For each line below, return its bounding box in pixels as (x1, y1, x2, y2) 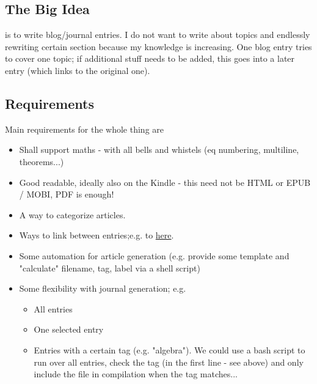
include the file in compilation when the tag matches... (34, 367, 238, 380)
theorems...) (19, 155, 64, 168)
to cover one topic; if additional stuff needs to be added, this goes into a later (5, 52, 295, 65)
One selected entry (34, 323, 104, 336)
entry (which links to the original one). (5, 64, 150, 76)
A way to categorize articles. (19, 208, 126, 221)
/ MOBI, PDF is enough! (19, 188, 114, 201)
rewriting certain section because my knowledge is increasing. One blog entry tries (5, 40, 312, 53)
